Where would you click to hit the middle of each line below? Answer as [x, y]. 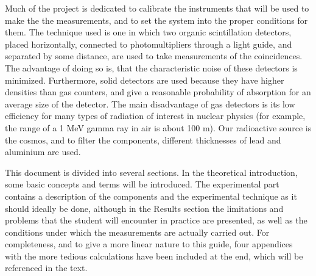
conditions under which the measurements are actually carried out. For [137, 232]
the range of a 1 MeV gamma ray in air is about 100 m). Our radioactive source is [158, 127]
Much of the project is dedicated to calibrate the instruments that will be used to [157, 8]
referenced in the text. [46, 268]
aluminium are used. [43, 152]
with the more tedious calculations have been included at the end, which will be [154, 256]
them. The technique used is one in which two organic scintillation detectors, [148, 32]
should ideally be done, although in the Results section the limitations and [144, 208]
